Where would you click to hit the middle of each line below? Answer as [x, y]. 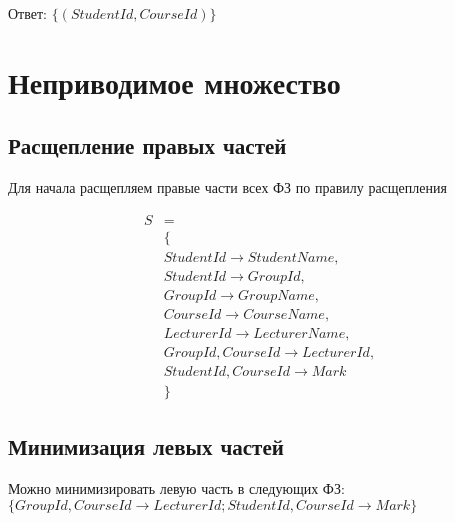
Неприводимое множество [174, 81]
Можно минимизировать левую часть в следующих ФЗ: [176, 488]
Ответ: [27, 13]
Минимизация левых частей [146, 446]
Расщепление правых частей [147, 145]
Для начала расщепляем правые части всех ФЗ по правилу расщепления [227, 187]
